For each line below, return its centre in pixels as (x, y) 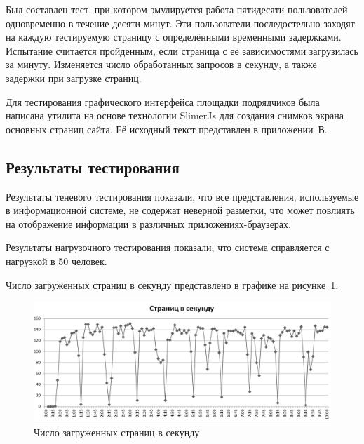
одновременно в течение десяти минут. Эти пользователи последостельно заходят (180, 23)
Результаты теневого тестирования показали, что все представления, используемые (182, 196)
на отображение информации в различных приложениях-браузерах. (148, 223)
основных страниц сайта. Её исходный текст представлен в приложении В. (167, 129)
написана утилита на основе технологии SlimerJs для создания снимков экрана (175, 115)
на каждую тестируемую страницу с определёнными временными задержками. (174, 37)
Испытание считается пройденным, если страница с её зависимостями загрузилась (182, 50)
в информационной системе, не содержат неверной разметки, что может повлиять (180, 210)
